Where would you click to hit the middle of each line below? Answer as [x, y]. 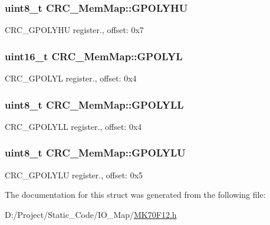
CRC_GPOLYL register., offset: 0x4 [71, 78]
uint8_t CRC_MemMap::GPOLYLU [95, 153]
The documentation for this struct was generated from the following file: [135, 195]
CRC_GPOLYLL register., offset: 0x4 [73, 126]
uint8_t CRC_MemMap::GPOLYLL [94, 104]
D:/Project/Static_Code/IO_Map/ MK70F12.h [91, 214]
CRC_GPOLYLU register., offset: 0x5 [74, 175]
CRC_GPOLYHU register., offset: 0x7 [74, 30]
